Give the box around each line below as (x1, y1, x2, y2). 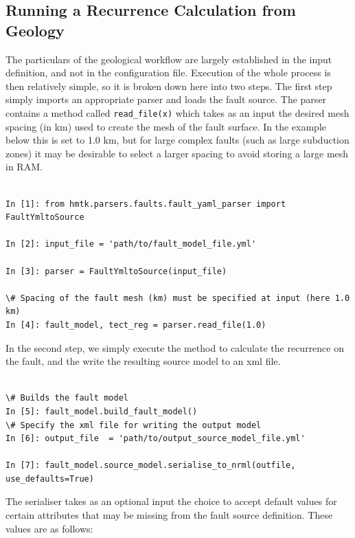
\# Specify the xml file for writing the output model (5, 420, 262, 430)
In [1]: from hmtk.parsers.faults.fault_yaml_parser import (5, 199, 286, 209)
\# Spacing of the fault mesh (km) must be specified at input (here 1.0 (5, 293, 350, 303)
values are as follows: (5, 521, 93, 535)
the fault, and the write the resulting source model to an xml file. (5, 354, 281, 368)
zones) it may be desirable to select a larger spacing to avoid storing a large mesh (5, 146, 349, 160)
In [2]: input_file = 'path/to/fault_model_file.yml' (5, 239, 257, 249)
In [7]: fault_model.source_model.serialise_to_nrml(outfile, (5, 460, 296, 471)
